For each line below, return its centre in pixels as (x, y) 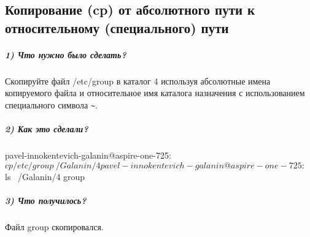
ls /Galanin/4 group (45, 176)
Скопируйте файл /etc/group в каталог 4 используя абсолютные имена (138, 81)
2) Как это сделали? (47, 129)
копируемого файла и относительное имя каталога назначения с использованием (155, 93)
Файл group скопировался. (54, 226)
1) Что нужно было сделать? (66, 54)
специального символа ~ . (51, 104)
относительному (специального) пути (117, 27)
